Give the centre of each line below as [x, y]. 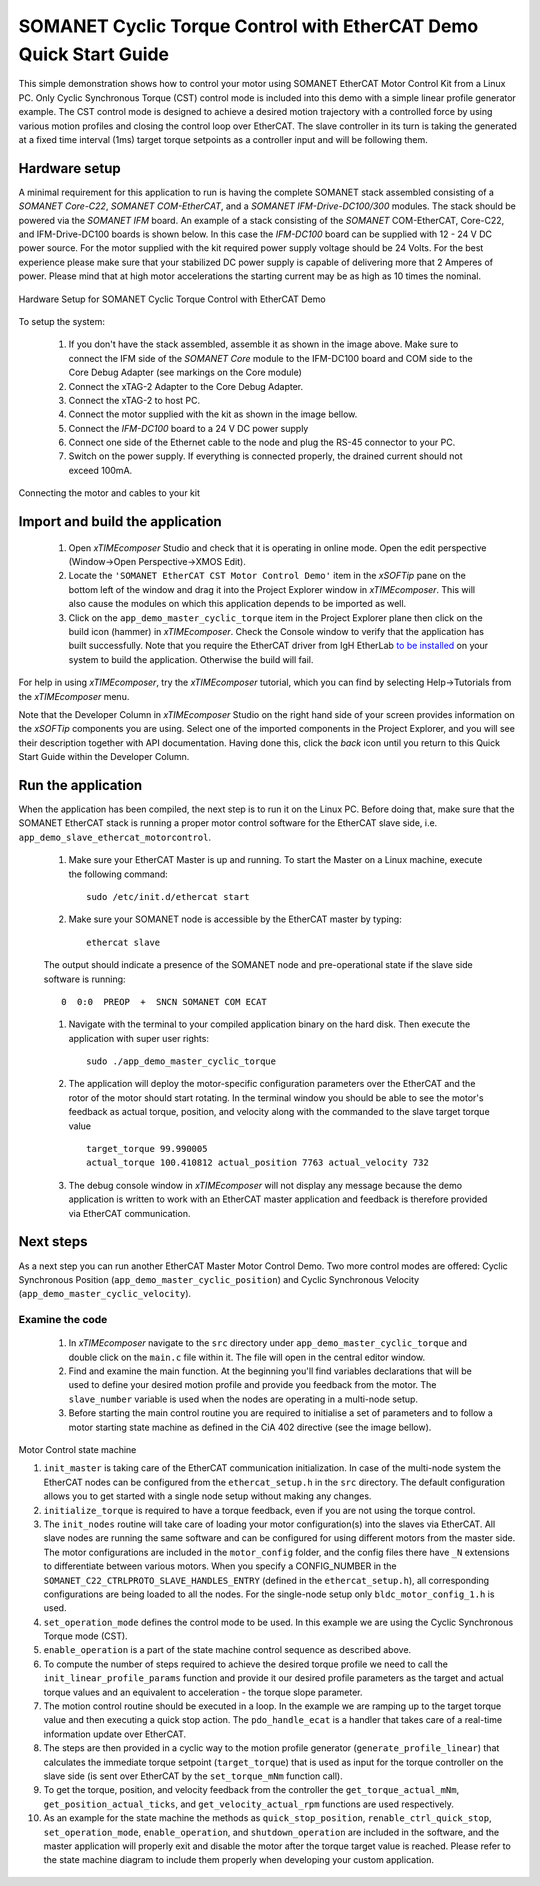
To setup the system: [61, 321]
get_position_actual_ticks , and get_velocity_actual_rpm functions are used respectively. [248, 1804]
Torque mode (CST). [86, 1636]
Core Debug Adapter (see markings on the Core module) [185, 372]
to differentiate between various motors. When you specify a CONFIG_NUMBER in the [220, 1566]
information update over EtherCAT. [115, 1734]
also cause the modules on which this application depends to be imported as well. [237, 604]
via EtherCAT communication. [129, 1213]
